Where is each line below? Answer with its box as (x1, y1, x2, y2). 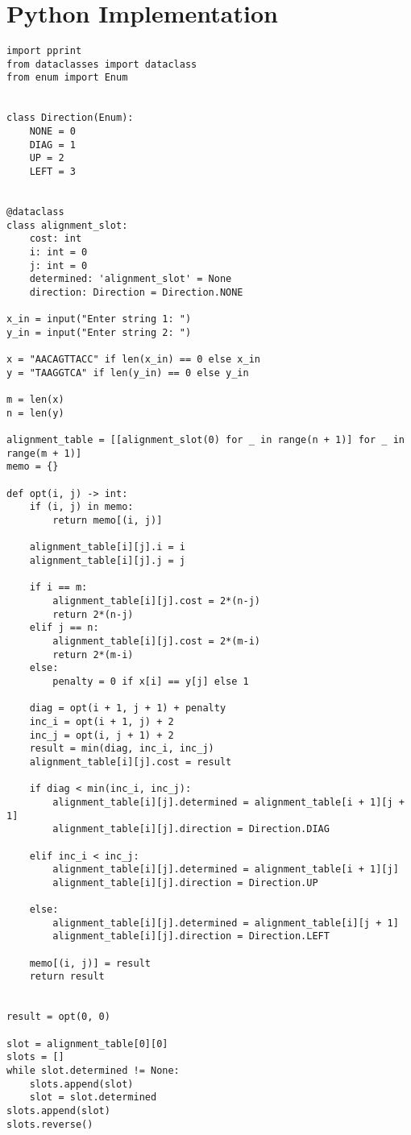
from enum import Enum (6, 72, 128, 84)
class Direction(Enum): (6, 112, 134, 124)
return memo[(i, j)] (52, 515, 163, 527)
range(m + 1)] (6, 447, 82, 459)
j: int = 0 (29, 259, 88, 271)
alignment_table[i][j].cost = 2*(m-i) (52, 636, 260, 647)
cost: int (29, 233, 82, 245)
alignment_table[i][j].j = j (29, 555, 185, 567)
